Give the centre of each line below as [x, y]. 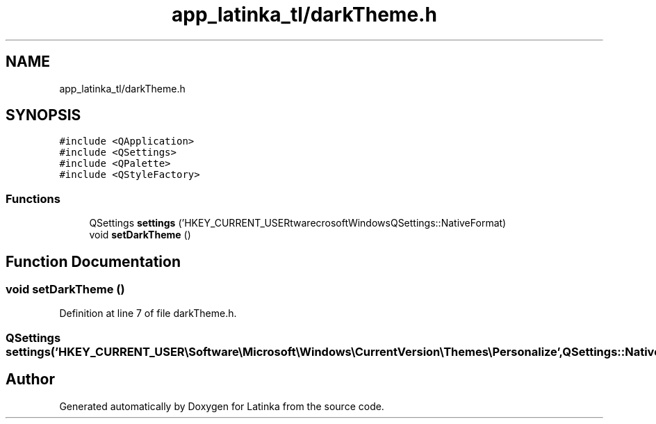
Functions [33, 198]
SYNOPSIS [43, 115]
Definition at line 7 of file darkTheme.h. [148, 313]
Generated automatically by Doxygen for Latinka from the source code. [222, 406]
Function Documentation [93, 261]
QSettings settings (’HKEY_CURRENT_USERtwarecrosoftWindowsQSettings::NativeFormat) [298, 223]
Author [30, 380]
